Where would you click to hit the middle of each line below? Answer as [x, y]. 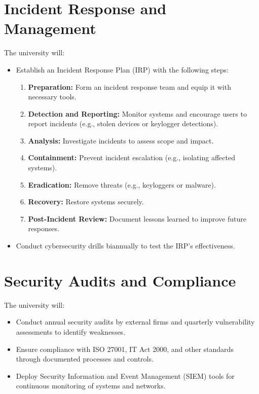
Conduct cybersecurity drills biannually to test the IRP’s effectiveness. [125, 246]
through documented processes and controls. [85, 359]
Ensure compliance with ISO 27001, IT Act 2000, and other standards [125, 349]
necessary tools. [52, 97]
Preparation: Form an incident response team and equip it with [129, 86]
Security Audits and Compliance [120, 280]
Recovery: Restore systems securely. [86, 202]
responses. [44, 228]
